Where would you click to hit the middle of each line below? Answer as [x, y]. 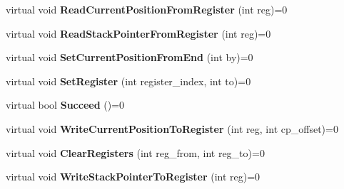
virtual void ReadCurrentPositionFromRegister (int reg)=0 [147, 9]
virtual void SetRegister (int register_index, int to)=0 [128, 81]
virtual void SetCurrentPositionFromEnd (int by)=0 [130, 57]
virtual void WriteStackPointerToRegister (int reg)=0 [133, 177]
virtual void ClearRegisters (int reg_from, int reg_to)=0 [135, 152]
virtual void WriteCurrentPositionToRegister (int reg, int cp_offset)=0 [172, 128]
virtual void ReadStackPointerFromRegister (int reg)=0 [138, 33]
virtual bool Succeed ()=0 [65, 105]
